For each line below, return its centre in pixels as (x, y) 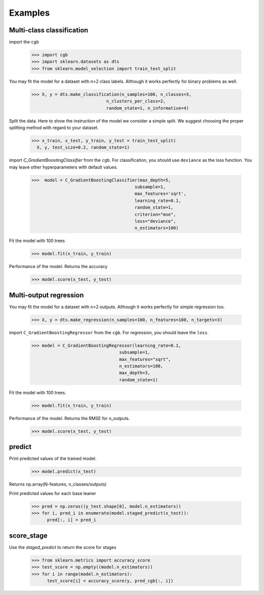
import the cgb (24, 42)
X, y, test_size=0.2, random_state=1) (83, 148)
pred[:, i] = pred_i (72, 520)
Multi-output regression (46, 295)
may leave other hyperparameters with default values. (64, 167)
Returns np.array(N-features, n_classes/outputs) (58, 484)
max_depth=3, (135, 373)
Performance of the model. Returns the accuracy (58, 267)
